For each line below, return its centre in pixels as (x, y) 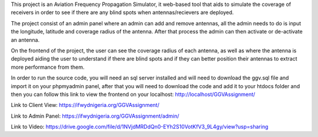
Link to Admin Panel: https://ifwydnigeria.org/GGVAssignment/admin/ (95, 116)
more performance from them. (48, 67)
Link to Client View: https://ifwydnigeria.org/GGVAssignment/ (85, 105)
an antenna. (25, 40)
